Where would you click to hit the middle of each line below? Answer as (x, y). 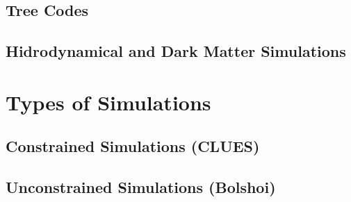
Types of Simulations (108, 102)
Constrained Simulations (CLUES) (133, 146)
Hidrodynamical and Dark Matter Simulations (176, 51)
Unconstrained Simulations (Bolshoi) (141, 187)
